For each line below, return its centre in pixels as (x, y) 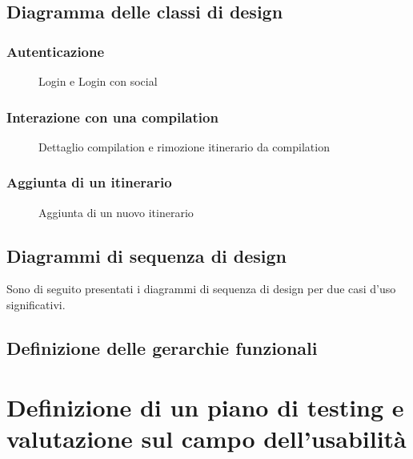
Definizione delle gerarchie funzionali (162, 348)
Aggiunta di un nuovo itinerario (116, 212)
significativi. (36, 305)
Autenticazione (56, 51)
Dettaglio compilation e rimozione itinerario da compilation (184, 146)
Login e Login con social (98, 81)
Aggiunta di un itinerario (89, 182)
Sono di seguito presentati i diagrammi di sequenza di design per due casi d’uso (201, 289)
